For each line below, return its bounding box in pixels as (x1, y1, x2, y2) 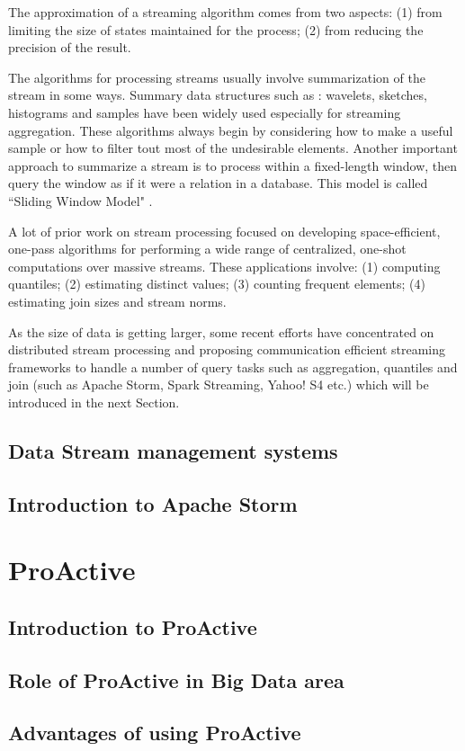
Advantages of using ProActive (8, 719, 301, 747)
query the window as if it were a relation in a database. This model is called (8, 174, 428, 192)
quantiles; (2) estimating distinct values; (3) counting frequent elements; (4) (8, 274, 425, 293)
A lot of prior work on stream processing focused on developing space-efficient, (8, 221, 441, 240)
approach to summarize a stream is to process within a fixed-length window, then (8, 156, 458, 174)
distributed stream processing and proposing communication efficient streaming (8, 340, 445, 359)
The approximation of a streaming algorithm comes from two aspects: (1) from (8, 3, 443, 21)
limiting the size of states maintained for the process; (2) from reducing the (8, 20, 424, 39)
